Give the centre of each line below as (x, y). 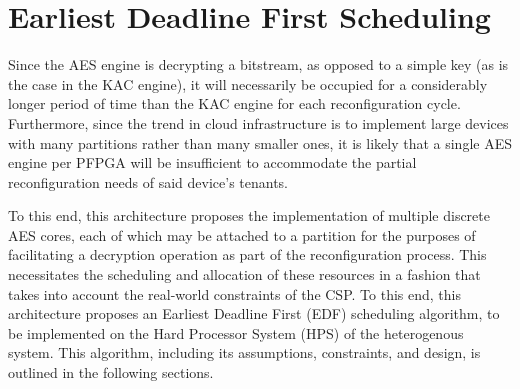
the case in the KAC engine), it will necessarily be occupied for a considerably (248, 83)
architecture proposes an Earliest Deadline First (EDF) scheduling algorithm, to (254, 313)
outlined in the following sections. (111, 372)
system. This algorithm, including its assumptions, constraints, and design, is (244, 352)
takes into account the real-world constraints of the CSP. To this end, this (234, 293)
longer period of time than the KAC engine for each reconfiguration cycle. (234, 103)
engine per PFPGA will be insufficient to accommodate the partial (212, 162)
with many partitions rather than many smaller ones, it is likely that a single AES (260, 142)
